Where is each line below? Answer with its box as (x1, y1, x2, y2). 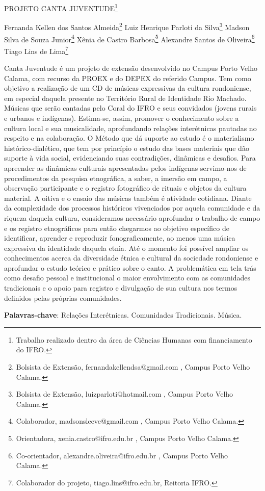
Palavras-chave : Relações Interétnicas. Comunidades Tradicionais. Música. (4, 309, 242, 320)
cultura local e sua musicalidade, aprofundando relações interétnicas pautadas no (4, 122, 257, 133)
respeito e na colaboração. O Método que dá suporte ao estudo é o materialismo (4, 133, 254, 143)
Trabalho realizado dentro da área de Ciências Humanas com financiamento (16, 334, 252, 345)
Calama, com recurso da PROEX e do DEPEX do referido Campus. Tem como (4, 72, 251, 83)
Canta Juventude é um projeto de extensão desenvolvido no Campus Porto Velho (4, 63, 257, 73)
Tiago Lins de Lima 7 (4, 44, 69, 56)
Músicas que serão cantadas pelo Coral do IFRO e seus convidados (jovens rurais (4, 102, 257, 113)
